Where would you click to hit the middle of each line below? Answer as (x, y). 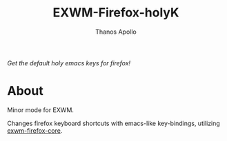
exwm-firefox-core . (35, 130)
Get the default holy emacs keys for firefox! (69, 63)
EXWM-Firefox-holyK (116, 13)
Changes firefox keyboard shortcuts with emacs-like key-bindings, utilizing (114, 123)
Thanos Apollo (116, 32)
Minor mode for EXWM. (41, 110)
